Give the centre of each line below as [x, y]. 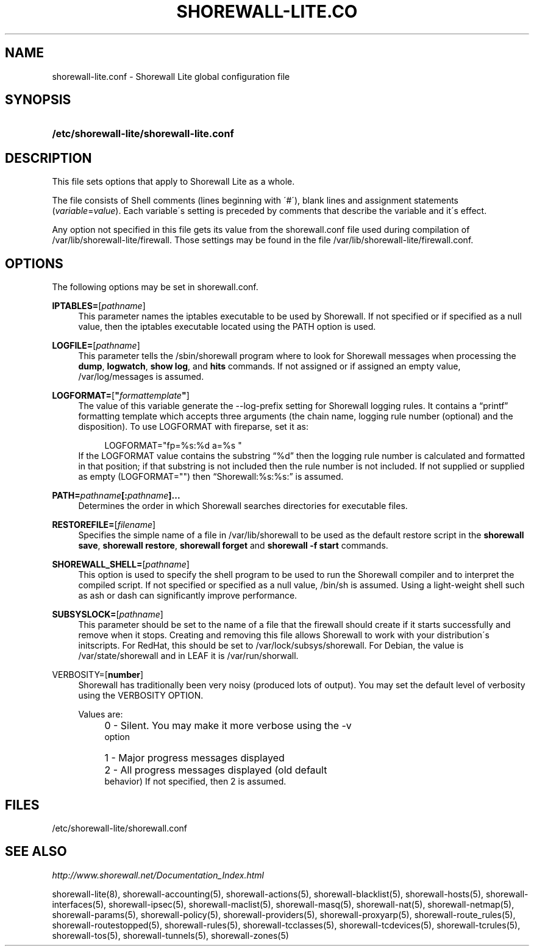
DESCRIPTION [48, 158]
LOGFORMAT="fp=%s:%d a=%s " [173, 446]
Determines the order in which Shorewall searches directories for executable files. [243, 506]
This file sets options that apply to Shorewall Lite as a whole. [173, 182]
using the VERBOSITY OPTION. [141, 696]
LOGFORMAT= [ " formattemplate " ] [121, 396]
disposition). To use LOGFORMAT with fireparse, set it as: [194, 427]
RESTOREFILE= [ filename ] [104, 525]
